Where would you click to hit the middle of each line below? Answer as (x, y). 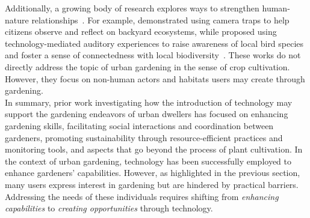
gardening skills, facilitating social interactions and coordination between (139, 125)
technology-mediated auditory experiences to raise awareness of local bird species (154, 43)
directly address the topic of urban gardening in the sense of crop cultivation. (147, 66)
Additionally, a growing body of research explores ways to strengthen (132, 8)
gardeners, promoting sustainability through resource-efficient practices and (144, 137)
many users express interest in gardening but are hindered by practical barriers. (152, 184)
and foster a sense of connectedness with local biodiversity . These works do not (153, 55)
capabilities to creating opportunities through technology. (109, 208)
